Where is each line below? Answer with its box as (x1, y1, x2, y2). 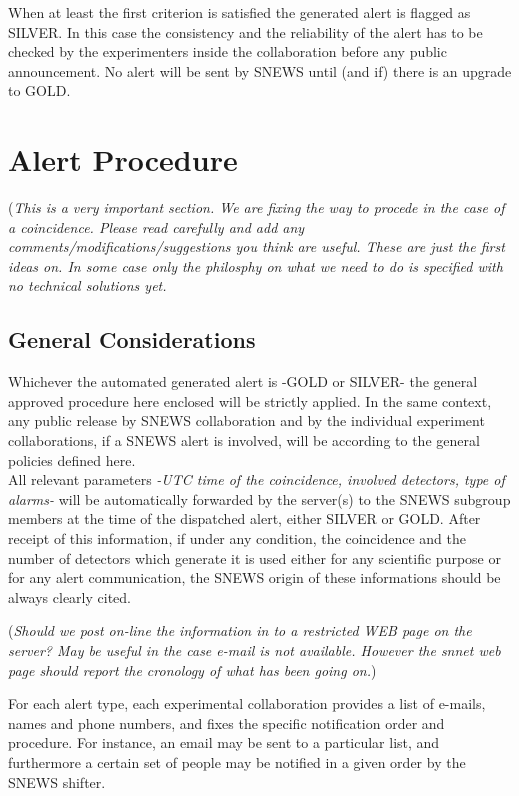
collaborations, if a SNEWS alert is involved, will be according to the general (8, 430, 480, 451)
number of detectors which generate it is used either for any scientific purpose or (8, 547, 501, 568)
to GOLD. (8, 80, 71, 101)
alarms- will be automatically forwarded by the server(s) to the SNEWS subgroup (8, 488, 511, 509)
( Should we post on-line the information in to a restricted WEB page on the (8, 620, 472, 641)
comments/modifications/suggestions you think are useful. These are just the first (8, 236, 505, 257)
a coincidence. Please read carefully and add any (8, 216, 305, 237)
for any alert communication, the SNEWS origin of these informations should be (8, 567, 501, 588)
